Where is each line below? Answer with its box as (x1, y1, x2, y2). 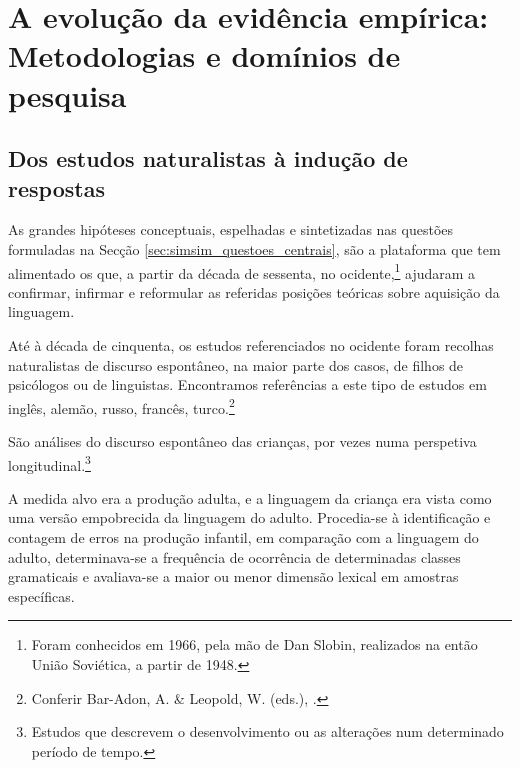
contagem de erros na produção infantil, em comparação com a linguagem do (8, 527, 479, 548)
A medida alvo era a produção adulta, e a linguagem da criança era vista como (8, 487, 492, 508)
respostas (8, 172, 105, 203)
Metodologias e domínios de (8, 35, 401, 76)
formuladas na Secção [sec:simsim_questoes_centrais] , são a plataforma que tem (8, 238, 501, 259)
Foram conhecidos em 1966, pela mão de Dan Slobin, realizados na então (31, 634, 478, 655)
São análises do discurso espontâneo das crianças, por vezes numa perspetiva (8, 431, 477, 451)
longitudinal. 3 (8, 451, 91, 475)
